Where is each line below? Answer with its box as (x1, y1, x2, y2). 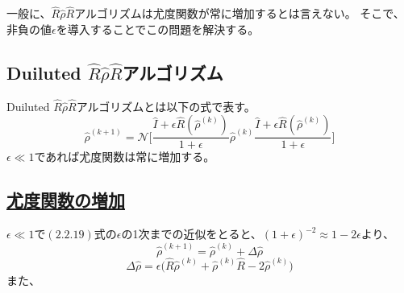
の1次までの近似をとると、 (121, 225, 262, 242)
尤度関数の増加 (6, 188, 125, 213)
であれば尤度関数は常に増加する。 (34, 148, 215, 165)
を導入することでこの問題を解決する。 (56, 20, 260, 37)
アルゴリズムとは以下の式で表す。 (76, 97, 256, 114)
